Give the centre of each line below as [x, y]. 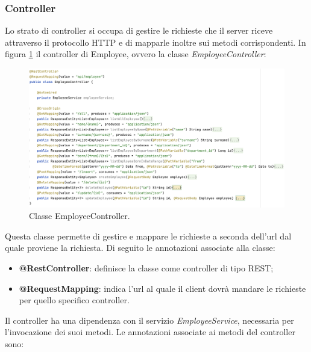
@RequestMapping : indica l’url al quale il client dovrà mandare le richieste [162, 288]
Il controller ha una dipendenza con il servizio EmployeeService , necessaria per [149, 320]
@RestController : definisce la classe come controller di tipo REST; [146, 268]
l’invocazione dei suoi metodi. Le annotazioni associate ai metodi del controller [150, 332]
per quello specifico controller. [74, 300]
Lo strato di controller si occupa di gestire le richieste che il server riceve [139, 30]
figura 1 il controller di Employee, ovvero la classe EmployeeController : [136, 54]
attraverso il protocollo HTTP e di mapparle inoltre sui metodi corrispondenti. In [155, 42]
